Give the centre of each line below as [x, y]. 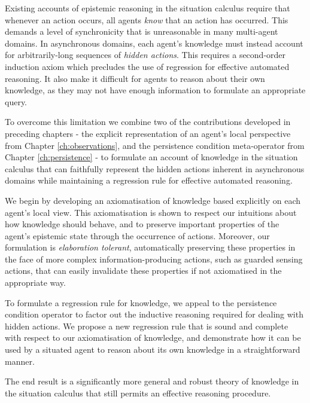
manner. [20, 361]
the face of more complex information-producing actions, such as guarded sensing [154, 259]
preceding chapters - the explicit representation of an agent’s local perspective [148, 133]
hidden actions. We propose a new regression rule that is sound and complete [147, 326]
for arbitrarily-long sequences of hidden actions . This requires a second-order [145, 55]
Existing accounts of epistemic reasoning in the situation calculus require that [148, 8]
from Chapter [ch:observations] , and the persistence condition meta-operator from [155, 145]
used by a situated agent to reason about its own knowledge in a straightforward [153, 349]
